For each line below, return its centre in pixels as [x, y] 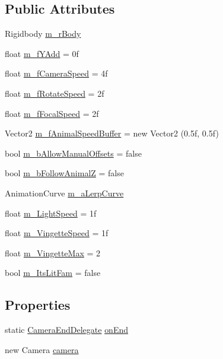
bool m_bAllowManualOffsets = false [73, 153]
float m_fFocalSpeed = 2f [52, 113]
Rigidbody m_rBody [43, 34]
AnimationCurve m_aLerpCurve [64, 193]
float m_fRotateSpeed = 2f [55, 93]
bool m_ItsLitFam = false [53, 273]
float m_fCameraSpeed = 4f [56, 73]
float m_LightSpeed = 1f [51, 213]
